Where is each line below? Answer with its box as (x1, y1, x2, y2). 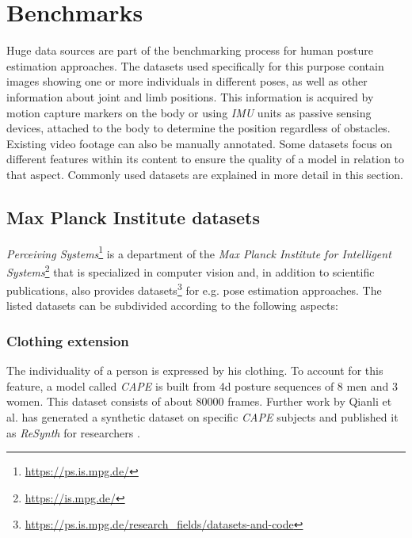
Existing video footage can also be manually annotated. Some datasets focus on (6, 135, 393, 151)
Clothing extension (6, 330, 129, 350)
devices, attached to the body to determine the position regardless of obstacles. (6, 120, 391, 136)
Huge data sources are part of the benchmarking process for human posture (6, 42, 374, 59)
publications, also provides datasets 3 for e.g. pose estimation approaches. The (6, 280, 382, 298)
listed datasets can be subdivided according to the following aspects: (6, 297, 338, 314)
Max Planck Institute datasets (6, 204, 260, 229)
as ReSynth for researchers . (6, 424, 140, 441)
